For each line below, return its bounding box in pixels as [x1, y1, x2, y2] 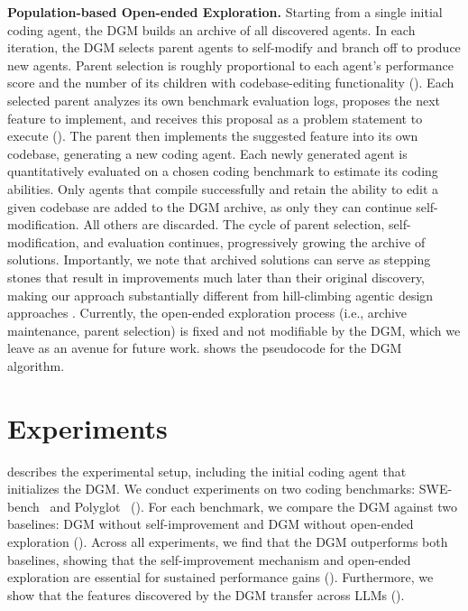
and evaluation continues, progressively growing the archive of [83, 232, 426, 251]
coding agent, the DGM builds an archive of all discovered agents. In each [7, 20, 416, 39]
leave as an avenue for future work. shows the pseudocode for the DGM [7, 338, 402, 357]
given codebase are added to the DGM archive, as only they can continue [7, 197, 412, 216]
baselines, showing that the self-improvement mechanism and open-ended [7, 550, 411, 569]
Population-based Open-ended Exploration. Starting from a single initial [7, 3, 443, 21]
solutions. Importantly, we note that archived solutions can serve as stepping [7, 250, 431, 269]
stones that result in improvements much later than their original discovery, [7, 267, 426, 286]
